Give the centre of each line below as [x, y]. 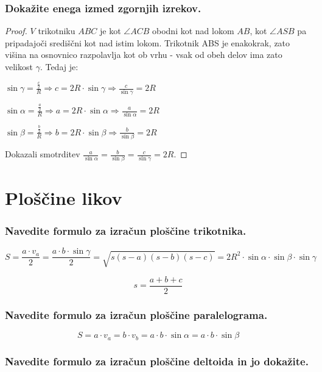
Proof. [16, 31]
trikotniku [57, 31]
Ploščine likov [64, 197]
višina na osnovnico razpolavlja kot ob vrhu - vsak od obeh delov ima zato [144, 55]
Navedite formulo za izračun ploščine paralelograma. [136, 314]
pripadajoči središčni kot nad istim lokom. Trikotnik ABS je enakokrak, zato [148, 42]
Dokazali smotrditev [43, 154]
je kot [110, 31]
